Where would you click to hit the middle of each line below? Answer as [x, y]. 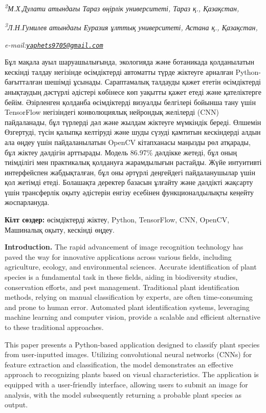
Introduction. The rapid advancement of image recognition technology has [124, 247]
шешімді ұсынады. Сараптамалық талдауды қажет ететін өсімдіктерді [153, 82]
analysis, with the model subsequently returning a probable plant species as [123, 394]
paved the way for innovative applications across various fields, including [118, 256]
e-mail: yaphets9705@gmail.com [54, 44]
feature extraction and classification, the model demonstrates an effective [119, 364]
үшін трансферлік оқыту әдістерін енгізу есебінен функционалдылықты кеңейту [129, 192]
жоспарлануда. [27, 202]
